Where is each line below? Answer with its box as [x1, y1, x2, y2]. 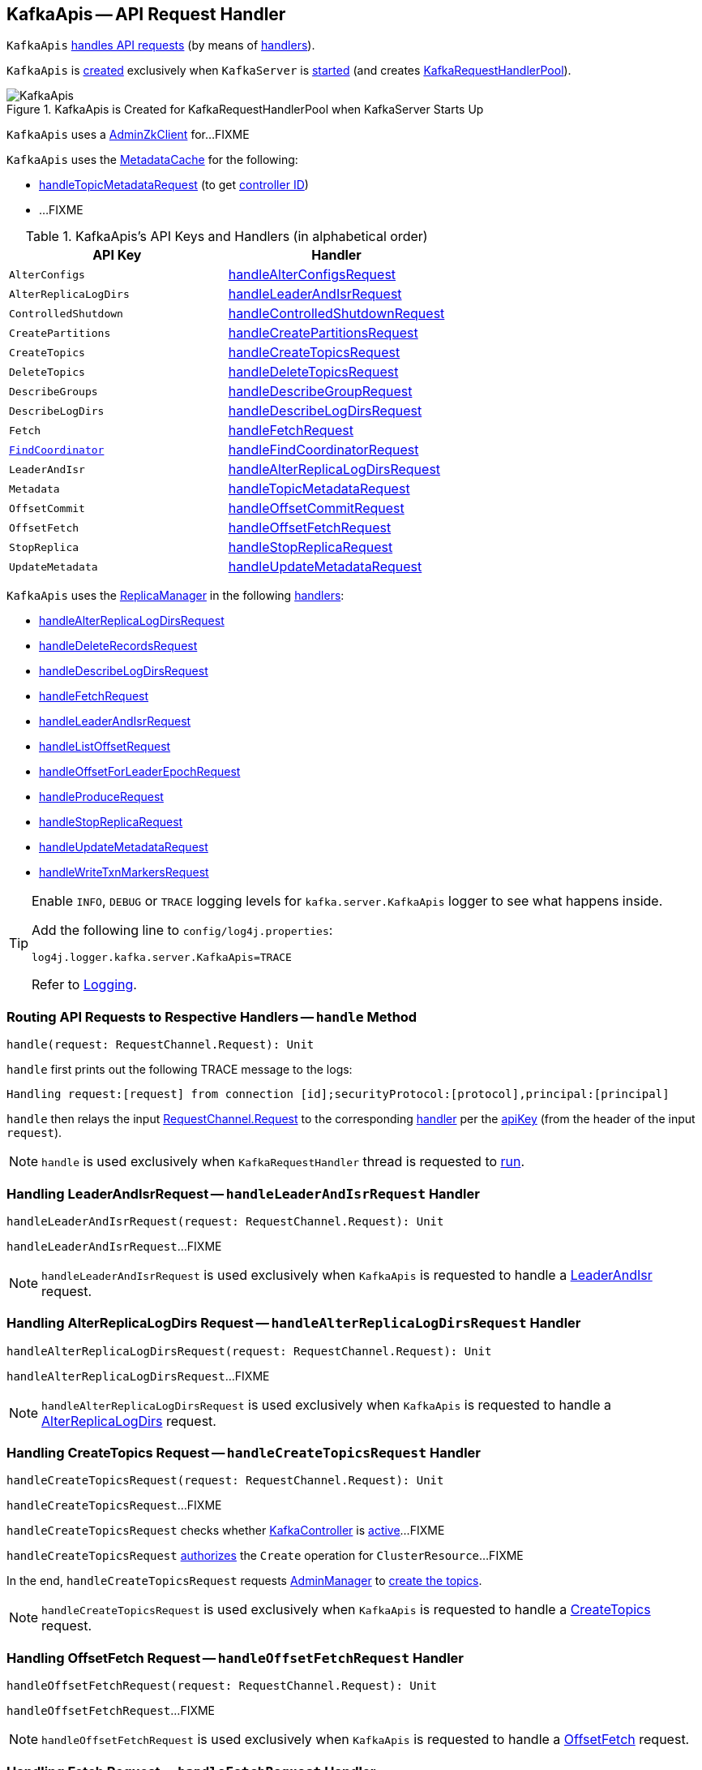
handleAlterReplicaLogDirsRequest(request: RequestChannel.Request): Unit [6, 1344, 492, 1358]
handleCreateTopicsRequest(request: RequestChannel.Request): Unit [6, 1474, 444, 1488]
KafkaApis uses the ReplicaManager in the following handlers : [6, 588, 345, 603]
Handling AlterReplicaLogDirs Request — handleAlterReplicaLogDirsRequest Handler [6, 1315, 581, 1332]
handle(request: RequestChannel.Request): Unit [6, 1038, 315, 1052]
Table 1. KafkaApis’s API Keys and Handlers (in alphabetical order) [25, 228, 428, 245]
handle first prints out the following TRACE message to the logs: [6, 1062, 353, 1077]
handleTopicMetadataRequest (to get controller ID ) [39, 178, 309, 192]
